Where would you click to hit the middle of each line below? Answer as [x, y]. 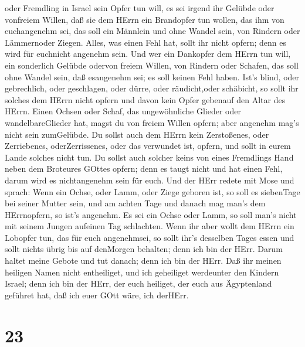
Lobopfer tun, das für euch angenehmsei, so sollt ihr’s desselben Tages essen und [150, 237]
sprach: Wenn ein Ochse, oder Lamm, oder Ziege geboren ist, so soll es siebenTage [152, 191]
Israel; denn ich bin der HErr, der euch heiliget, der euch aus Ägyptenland [138, 283]
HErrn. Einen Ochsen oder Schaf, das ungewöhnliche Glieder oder [123, 111]
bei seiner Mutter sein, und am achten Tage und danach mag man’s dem [135, 203]
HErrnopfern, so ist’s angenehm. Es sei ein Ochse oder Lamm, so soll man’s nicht [151, 214]
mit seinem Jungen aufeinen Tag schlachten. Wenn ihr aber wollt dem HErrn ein [150, 226]
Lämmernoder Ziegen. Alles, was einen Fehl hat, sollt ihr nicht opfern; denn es [145, 42]
